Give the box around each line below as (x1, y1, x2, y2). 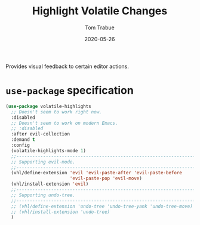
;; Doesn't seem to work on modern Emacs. (11, 120, 118, 126)
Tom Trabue (85, 24, 115, 31)
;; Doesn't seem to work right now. (11, 109, 102, 115)
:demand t (11, 137, 35, 143)
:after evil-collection (11, 131, 70, 137)
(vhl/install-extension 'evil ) (11, 181, 89, 187)
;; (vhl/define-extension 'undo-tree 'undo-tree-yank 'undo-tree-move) (11, 203, 193, 209)
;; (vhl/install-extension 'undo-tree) (11, 209, 110, 215)
